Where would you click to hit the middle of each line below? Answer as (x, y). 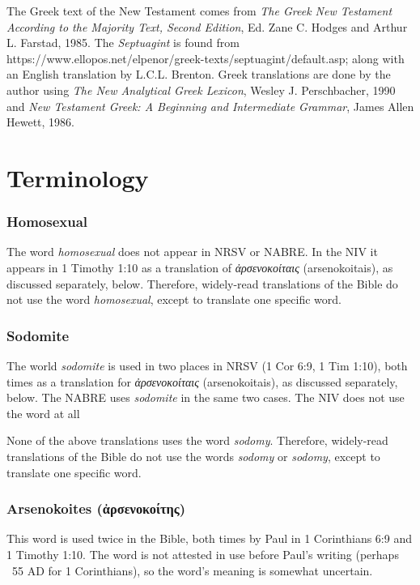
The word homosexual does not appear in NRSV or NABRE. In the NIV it (192, 252)
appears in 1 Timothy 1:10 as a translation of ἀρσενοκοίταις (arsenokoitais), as (200, 267)
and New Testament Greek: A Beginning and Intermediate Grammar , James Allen (210, 106)
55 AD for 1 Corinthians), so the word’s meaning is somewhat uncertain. (192, 570)
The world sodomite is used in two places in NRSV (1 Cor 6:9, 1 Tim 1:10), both (207, 365)
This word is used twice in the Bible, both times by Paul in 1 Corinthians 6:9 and (209, 538)
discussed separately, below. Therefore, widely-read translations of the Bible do (202, 283)
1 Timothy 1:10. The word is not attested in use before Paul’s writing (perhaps (203, 554)
